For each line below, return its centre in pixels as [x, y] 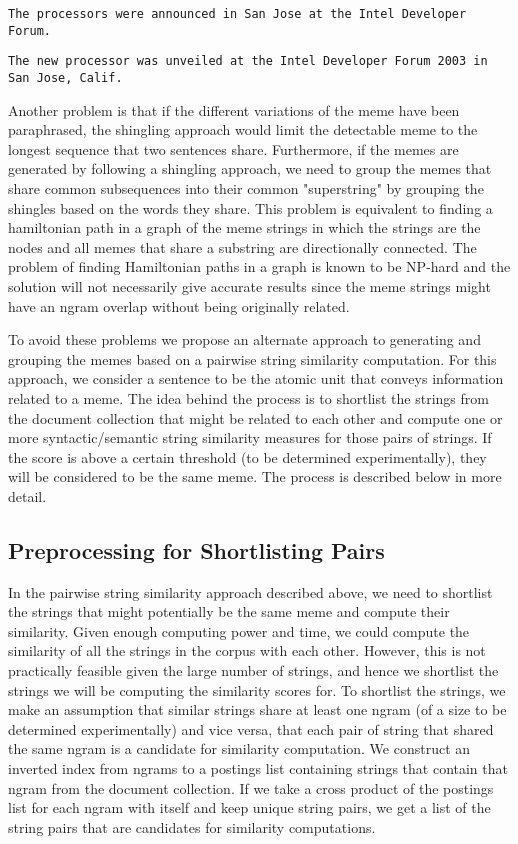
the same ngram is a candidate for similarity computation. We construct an [239, 748]
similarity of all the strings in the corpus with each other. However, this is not [247, 650]
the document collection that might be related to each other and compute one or [255, 417]
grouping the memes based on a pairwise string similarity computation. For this [252, 358]
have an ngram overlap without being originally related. [179, 305]
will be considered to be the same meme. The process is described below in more [255, 476]
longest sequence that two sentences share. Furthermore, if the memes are [233, 148]
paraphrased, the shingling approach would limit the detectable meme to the [243, 129]
